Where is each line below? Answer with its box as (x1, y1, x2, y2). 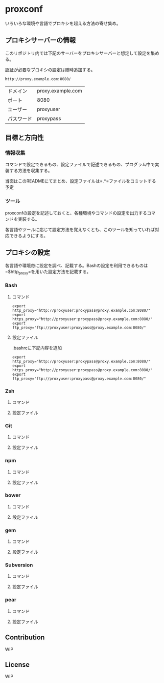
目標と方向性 (5, 134, 44, 142)
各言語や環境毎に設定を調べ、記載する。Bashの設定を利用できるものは (5, 262, 148, 268)
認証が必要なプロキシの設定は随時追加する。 (5, 66, 95, 72)
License (5, 660, 30, 669)
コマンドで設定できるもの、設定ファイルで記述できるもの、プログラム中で (5, 161, 155, 168)
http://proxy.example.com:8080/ (5, 76, 71, 82)
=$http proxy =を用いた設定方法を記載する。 (5, 268, 92, 276)
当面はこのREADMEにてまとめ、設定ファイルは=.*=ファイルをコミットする (5, 178, 157, 184)
